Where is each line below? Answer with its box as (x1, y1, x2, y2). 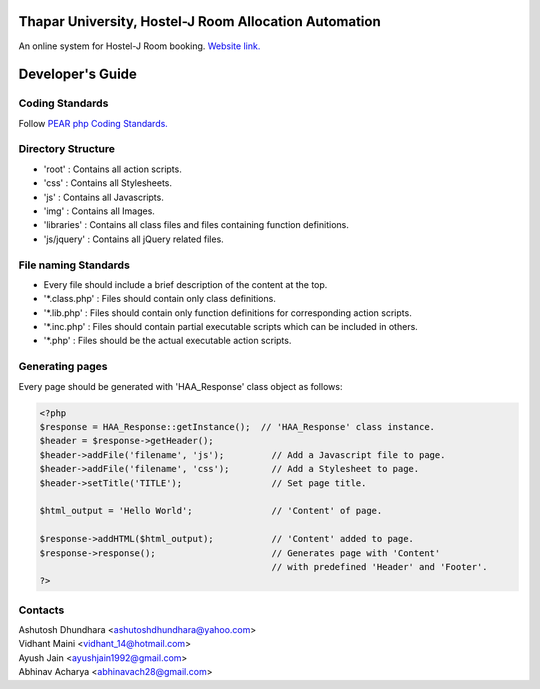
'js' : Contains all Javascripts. (43, 191, 164, 203)
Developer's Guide (18, 66, 137, 83)
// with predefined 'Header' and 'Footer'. (271, 561, 489, 572)
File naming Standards (18, 258, 130, 272)
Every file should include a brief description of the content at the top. (43, 278, 328, 290)
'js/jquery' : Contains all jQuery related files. (43, 233, 224, 245)
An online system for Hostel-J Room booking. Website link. (18, 40, 261, 52)
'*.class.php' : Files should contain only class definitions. (43, 293, 277, 305)
